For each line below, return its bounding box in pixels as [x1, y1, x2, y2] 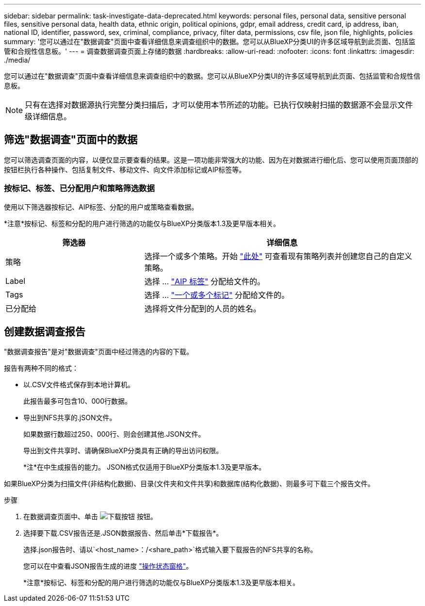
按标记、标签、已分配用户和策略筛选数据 [4, 183, 155, 194]
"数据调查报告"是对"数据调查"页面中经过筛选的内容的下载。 [4, 347, 194, 356]
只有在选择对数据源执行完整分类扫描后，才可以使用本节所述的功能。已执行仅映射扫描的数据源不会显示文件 [25, 100, 413, 110]
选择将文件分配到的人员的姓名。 [144, 303, 261, 313]
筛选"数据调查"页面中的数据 [4, 133, 138, 146]
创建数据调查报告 [4, 326, 85, 338]
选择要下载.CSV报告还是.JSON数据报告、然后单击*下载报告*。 [23, 529, 223, 538]
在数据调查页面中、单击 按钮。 [23, 512, 157, 521]
